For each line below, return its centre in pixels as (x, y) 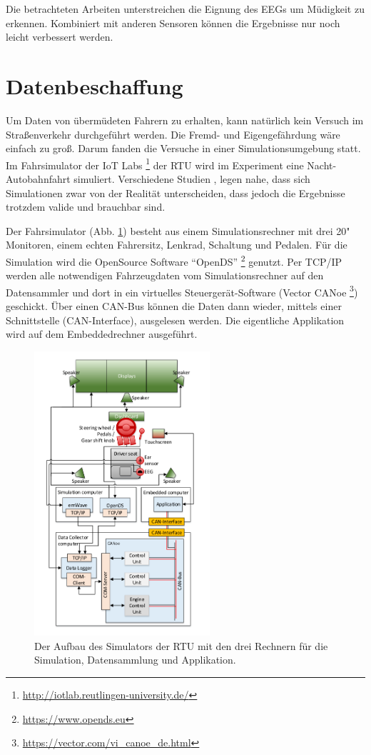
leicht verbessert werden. (60, 37)
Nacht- (322, 165)
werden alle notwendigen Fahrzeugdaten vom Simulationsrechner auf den (165, 275)
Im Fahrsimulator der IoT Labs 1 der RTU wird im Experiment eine (155, 164)
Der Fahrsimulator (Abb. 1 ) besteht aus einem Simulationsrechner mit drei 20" (178, 230)
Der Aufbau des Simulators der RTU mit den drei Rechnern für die (181, 645)
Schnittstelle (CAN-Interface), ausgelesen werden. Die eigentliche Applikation (175, 320)
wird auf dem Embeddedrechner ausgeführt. (102, 334)
